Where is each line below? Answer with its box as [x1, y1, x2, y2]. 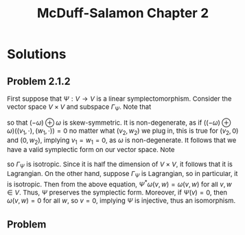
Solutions [7, 46, 67, 62]
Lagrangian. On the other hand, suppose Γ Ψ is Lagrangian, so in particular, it [7, 169, 238, 180]
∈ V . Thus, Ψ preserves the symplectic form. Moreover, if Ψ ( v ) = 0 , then [7, 188, 228, 197]
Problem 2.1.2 [7, 75, 71, 87]
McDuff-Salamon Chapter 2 [36, 5, 209, 21]
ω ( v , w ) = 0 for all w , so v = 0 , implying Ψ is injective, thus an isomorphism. [7, 196, 236, 206]
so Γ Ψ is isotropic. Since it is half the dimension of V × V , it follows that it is [7, 160, 233, 171]
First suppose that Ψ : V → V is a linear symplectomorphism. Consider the [7, 95, 232, 103]
